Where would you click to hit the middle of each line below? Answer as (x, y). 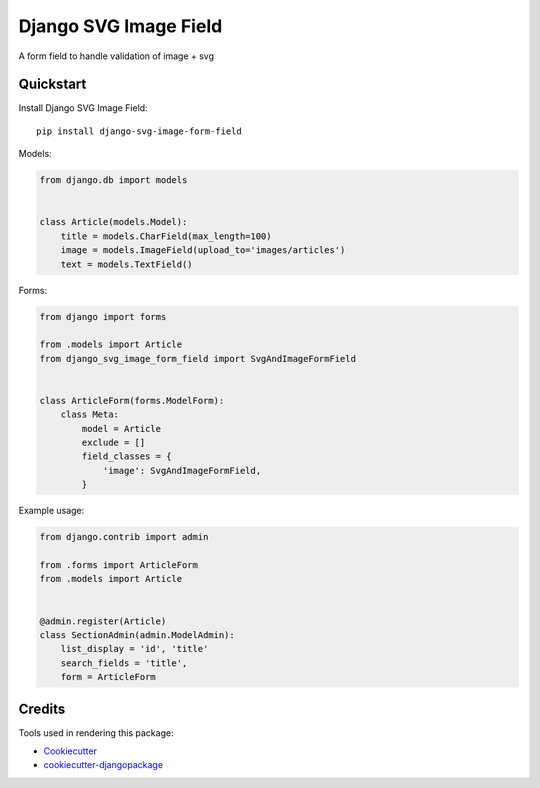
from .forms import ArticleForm (119, 564)
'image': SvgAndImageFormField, (182, 470)
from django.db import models (113, 180)
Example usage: (51, 511)
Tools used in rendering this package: (96, 732)
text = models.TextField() (127, 264)
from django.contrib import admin (124, 537)
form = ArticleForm (108, 677)
